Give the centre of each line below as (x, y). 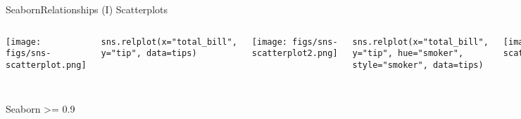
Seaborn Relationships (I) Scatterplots (87, 9)
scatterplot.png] (46, 65)
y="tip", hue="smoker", (408, 54)
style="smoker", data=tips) (418, 65)
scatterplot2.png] (295, 54)
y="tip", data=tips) (149, 54)
